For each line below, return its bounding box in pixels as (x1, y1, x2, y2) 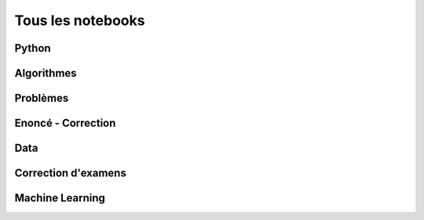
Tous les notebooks (14, 12, 145, 29)
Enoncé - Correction (14, 117, 116, 130)
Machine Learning (14, 192, 106, 205)
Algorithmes (14, 67, 78, 80)
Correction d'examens (14, 167, 127, 180)
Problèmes (14, 92, 69, 105)
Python (14, 41, 51, 55)
